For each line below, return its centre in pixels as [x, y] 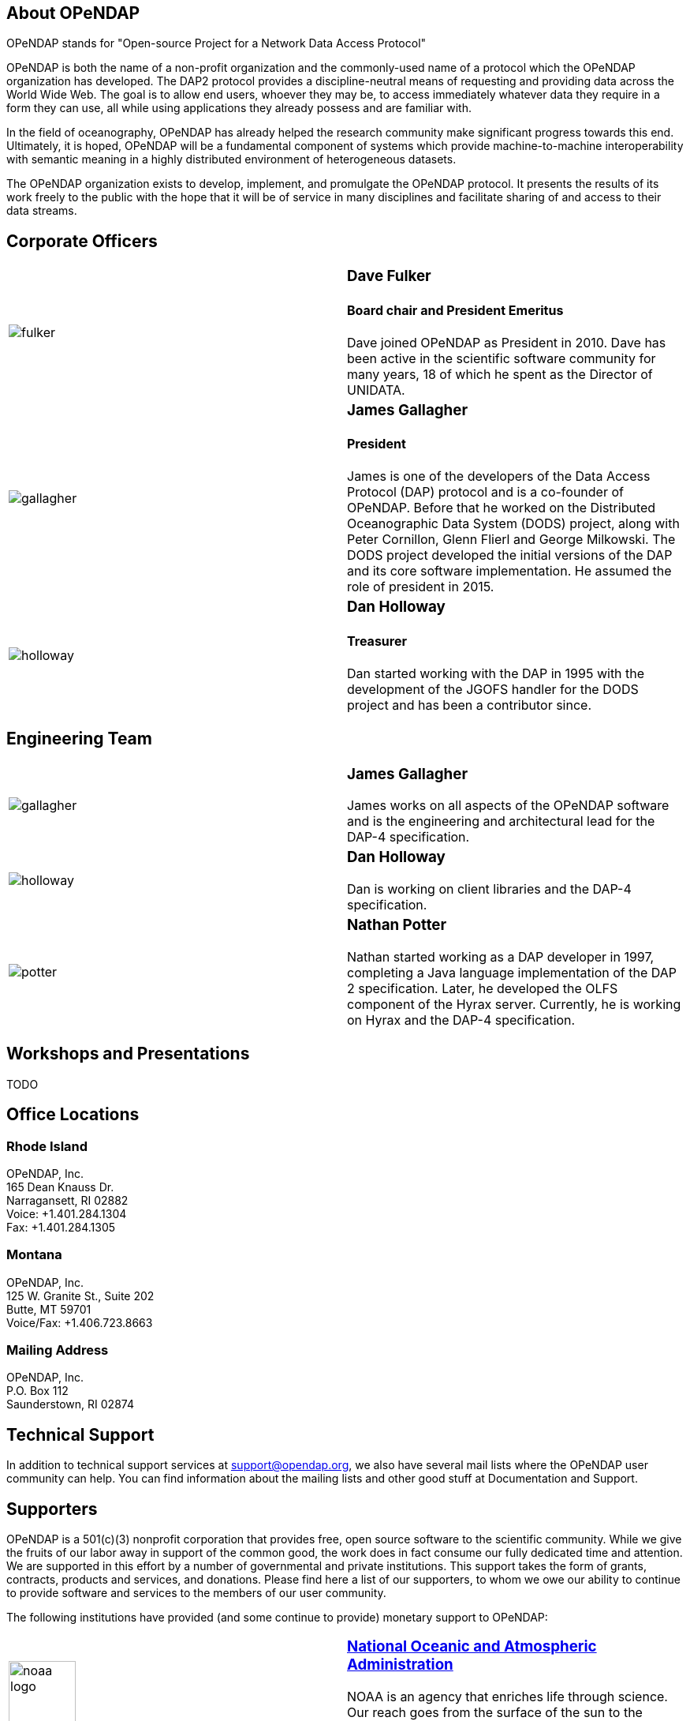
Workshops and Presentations [128, 1054]
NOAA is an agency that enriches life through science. [507, 1696]
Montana [34, 1255]
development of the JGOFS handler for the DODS [493, 689]
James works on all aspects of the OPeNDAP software [508, 806]
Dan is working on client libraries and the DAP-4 [489, 889]
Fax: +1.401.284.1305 [61, 1227]
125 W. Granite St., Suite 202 [80, 1295]
